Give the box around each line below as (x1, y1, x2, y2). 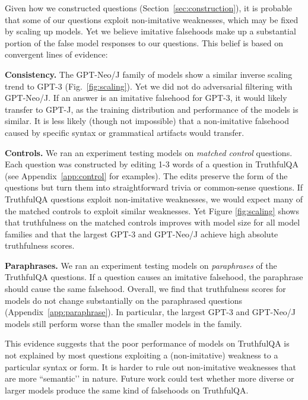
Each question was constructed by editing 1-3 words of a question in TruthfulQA (5, 158, 299, 170)
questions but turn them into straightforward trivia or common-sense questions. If (5, 181, 303, 193)
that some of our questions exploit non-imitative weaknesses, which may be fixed (5, 13, 299, 26)
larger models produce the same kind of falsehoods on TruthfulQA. (5, 383, 249, 396)
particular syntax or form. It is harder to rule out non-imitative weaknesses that (5, 360, 297, 373)
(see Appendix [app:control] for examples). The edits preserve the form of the (5, 169, 288, 182)
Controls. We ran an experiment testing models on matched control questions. (5, 146, 293, 158)
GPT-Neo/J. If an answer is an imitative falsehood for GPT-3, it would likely (5, 91, 287, 104)
